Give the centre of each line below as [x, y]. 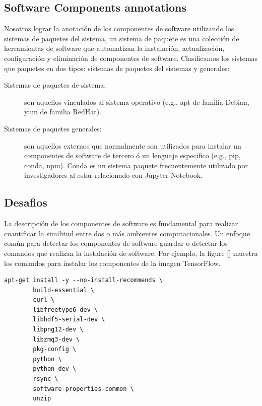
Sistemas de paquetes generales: [53, 128]
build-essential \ [63, 290]
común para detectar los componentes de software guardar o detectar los [116, 243]
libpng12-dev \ [58, 330]
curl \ [44, 300]
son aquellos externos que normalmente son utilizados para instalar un [133, 145]
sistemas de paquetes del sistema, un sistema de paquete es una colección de [122, 38]
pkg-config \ [55, 349]
